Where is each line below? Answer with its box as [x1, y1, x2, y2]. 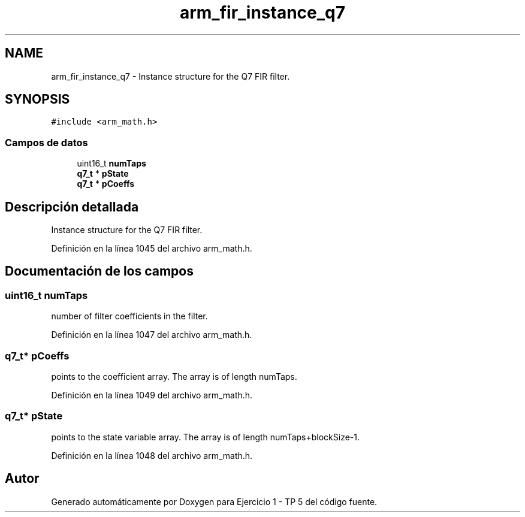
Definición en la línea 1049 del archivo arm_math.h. [51, 390, 253, 400]
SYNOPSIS [5, 92, 70, 107]
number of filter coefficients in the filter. [51, 311, 208, 322]
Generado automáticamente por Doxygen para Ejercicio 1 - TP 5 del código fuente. [51, 496, 378, 507]
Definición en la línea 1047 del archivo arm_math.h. [51, 329, 252, 340]
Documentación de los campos [5, 264, 194, 279]
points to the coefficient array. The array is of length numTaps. [51, 371, 297, 382]
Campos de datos [5, 136, 88, 149]
